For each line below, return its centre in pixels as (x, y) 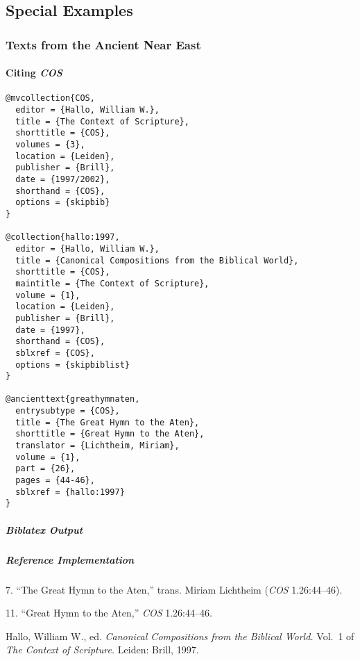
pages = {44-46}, (55, 481)
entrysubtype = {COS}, (68, 411)
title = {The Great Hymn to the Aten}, (108, 422)
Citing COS (34, 73)
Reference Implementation (70, 559)
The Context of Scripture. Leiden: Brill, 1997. (102, 650)
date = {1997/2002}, (63, 180)
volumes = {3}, (50, 145)
